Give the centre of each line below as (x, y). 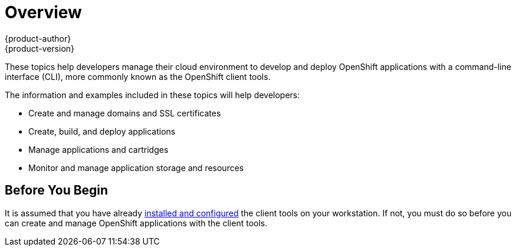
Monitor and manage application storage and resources (136, 168)
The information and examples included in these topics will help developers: (152, 95)
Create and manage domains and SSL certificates (125, 113)
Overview (43, 12)
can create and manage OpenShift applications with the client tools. (136, 223)
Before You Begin (57, 190)
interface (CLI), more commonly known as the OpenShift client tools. (138, 76)
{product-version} (40, 48)
